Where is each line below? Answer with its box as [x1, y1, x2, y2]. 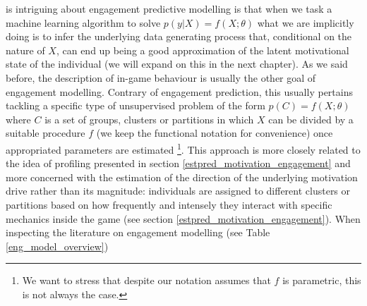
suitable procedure [6, 126, 85, 140]
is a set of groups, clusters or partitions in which [44, 111, 254, 126]
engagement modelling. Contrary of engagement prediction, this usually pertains [6, 84, 353, 99]
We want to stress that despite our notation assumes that [22, 273, 271, 288]
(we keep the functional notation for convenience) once [96, 126, 333, 140]
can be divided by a [268, 111, 354, 126]
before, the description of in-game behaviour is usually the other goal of [6, 70, 316, 85]
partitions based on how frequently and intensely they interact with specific [6, 197, 332, 212]
